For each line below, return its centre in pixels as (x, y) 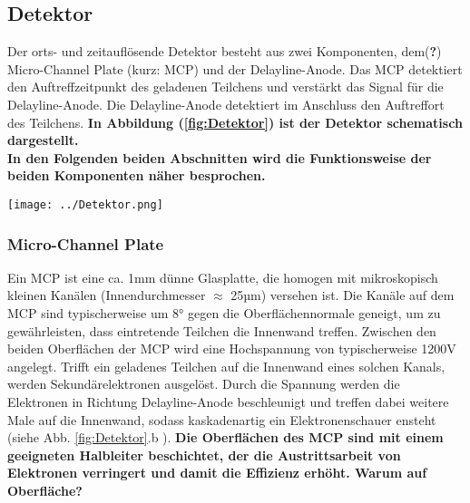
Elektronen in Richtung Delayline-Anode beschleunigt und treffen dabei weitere (228, 401)
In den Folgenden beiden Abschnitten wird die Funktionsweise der (220, 157)
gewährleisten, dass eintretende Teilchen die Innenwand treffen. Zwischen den (222, 330)
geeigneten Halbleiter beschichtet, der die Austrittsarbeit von (204, 455)
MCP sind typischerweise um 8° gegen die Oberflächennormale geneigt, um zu (224, 313)
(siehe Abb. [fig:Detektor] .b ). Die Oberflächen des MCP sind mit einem (225, 437)
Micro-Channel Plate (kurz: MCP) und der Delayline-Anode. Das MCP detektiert (235, 68)
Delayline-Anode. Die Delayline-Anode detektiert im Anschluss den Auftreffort (226, 104)
